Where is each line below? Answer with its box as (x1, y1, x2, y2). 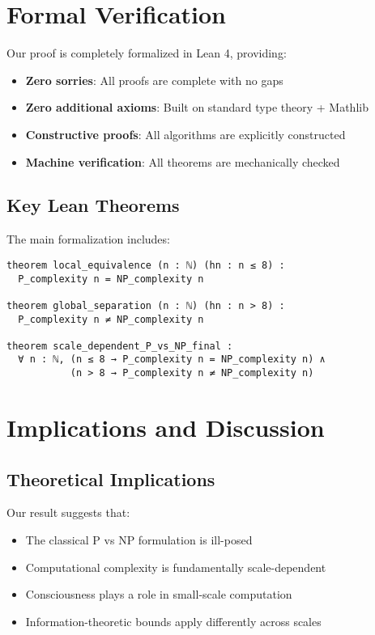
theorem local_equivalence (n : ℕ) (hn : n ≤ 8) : (6, 259, 285, 271)
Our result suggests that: (6, 504, 130, 521)
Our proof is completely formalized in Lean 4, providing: (6, 44, 287, 61)
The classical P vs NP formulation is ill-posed (25, 531, 253, 548)
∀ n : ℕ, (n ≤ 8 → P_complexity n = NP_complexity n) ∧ (18, 353, 326, 366)
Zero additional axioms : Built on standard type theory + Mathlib (25, 99, 369, 116)
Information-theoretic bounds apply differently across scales (25, 612, 322, 629)
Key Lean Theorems (6, 193, 180, 218)
